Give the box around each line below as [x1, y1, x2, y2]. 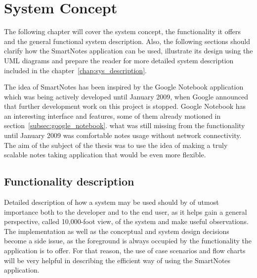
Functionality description [4, 174, 134, 189]
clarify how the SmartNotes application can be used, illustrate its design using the [4, 46, 253, 56]
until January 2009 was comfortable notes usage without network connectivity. [4, 130, 242, 140]
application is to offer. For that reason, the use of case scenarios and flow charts [4, 245, 246, 256]
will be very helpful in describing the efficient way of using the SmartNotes [4, 255, 231, 265]
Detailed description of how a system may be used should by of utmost [4, 197, 219, 207]
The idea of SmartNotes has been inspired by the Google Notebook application [4, 82, 244, 92]
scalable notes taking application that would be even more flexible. [4, 149, 206, 160]
